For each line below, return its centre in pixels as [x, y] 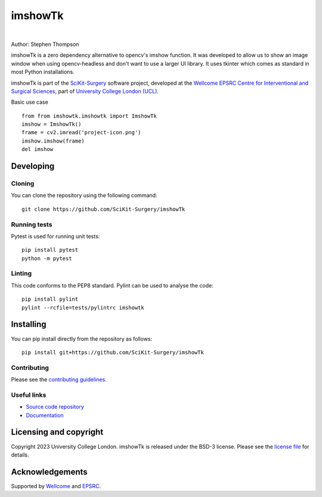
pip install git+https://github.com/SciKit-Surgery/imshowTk [113, 352]
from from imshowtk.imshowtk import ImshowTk [89, 116]
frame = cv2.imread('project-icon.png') [81, 132]
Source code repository [55, 407]
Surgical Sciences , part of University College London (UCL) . [85, 91]
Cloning [23, 184]
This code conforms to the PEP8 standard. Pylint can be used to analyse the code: [112, 285]
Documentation [45, 415]
